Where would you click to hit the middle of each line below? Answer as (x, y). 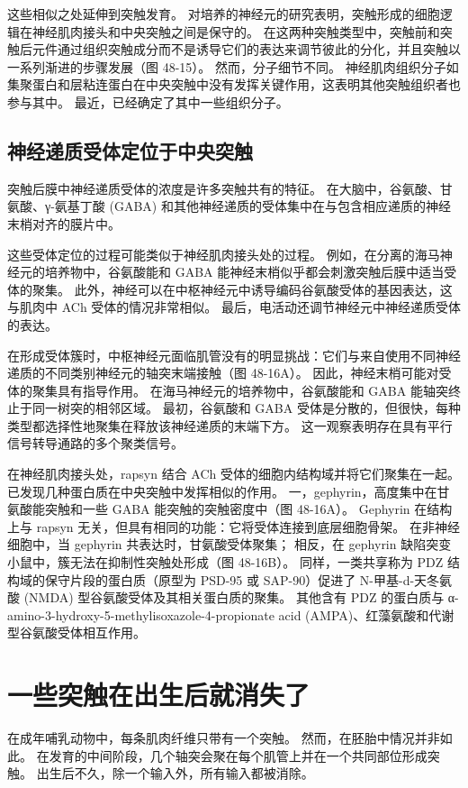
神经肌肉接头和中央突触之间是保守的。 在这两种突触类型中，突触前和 (236, 31)
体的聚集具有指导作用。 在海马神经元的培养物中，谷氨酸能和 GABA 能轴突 (228, 390)
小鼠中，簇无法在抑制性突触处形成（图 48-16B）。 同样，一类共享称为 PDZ (225, 562)
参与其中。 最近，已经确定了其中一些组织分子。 (148, 101)
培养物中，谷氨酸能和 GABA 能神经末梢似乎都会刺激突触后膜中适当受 (251, 272)
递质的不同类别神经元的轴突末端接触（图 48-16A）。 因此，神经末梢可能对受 (229, 373)
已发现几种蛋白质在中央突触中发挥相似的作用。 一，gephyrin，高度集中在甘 (229, 491)
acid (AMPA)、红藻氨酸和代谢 (366, 614)
